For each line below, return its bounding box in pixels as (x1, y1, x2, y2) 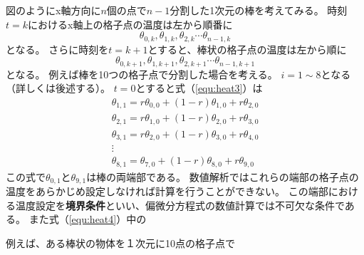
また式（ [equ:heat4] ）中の (28, 212, 147, 227)
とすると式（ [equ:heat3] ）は (135, 80, 263, 95)
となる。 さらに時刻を (6, 41, 109, 56)
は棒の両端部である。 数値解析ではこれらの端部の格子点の (86, 169, 359, 184)
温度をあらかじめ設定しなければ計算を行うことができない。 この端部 (6, 184, 328, 199)
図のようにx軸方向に (6, 3, 101, 17)
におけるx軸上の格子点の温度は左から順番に (28, 16, 233, 31)
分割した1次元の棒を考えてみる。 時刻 (170, 3, 348, 17)
